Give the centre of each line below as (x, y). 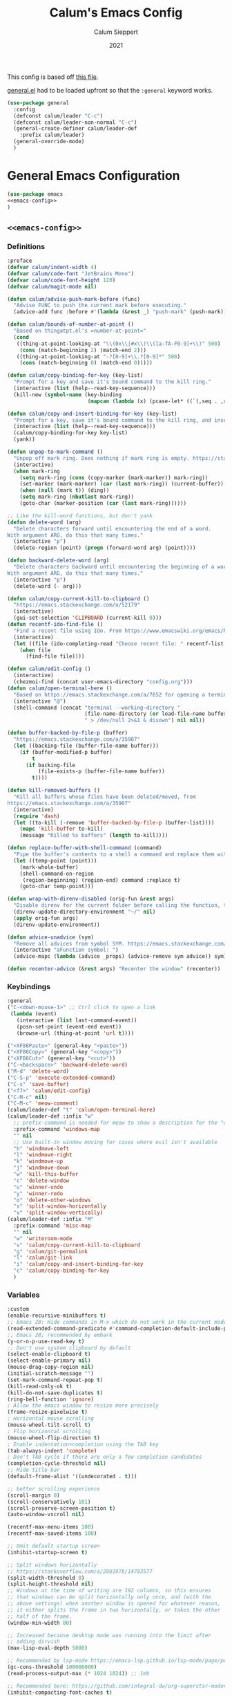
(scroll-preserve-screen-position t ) (61, 1508)
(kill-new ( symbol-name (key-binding (68, 395)
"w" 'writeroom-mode (43, 1238)
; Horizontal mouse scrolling (51, 1419)
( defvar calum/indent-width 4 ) (52, 268)
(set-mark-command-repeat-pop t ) (55, 1380)
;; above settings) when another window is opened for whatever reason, (114, 1604)
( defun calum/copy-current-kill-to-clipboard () (78, 599)
